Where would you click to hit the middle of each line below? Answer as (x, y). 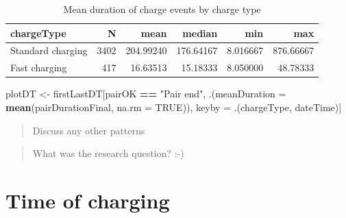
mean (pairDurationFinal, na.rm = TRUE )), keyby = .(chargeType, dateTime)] (174, 107)
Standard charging (49, 50)
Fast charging (39, 68)
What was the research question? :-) (108, 153)
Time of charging (88, 200)
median (200, 33)
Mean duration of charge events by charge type (162, 9)
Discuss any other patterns (89, 130)
